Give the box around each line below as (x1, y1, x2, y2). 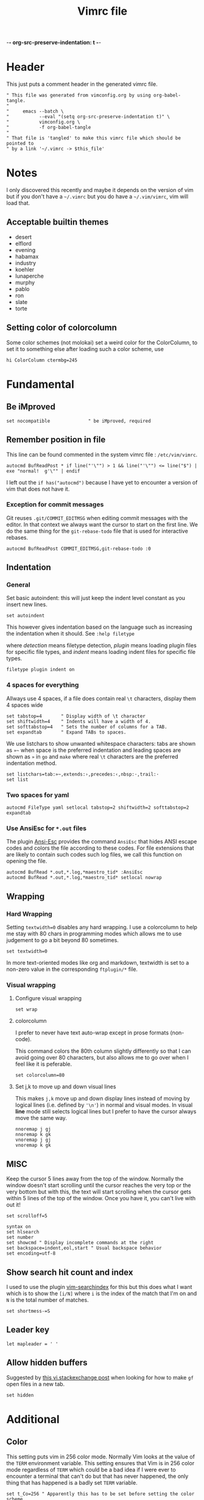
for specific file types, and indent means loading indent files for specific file (6, 648, 196, 656)
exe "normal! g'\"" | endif (6, 468, 80, 474)
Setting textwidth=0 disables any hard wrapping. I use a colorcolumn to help (6, 924, 198, 931)
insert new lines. (6, 601, 47, 608)
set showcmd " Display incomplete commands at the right (6, 1240, 154, 1246)
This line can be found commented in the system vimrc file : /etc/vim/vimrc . (6, 451, 198, 458)
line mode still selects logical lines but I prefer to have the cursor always (15, 1108, 197, 1115)
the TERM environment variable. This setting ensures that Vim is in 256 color (6, 1459, 195, 1466)
